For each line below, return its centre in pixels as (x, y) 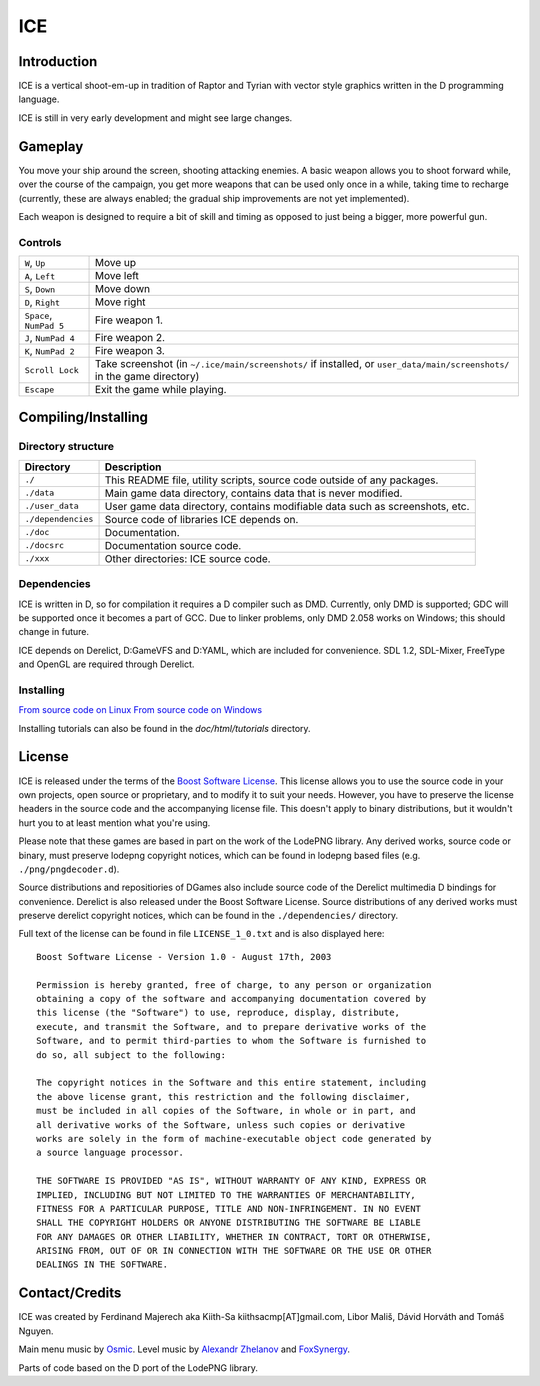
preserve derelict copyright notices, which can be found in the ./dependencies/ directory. (208, 916)
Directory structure (66, 447)
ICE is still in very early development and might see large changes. (155, 117)
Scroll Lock (51, 370)
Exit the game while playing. (161, 390)
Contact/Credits (70, 1293)
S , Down (39, 289)
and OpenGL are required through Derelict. (106, 664)
